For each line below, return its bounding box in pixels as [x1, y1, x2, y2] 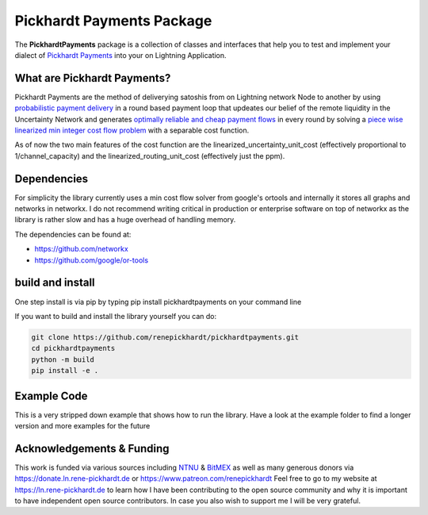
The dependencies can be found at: [14, 229, 132, 239]
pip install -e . [31, 366, 99, 375]
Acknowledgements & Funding [14, 441, 170, 455]
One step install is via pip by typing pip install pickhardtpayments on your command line [14, 297, 302, 306]
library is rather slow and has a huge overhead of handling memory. [14, 215, 236, 225]
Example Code [14, 389, 88, 402]
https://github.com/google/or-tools [34, 255, 149, 265]
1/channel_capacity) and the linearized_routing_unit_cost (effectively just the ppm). [14, 151, 285, 160]
